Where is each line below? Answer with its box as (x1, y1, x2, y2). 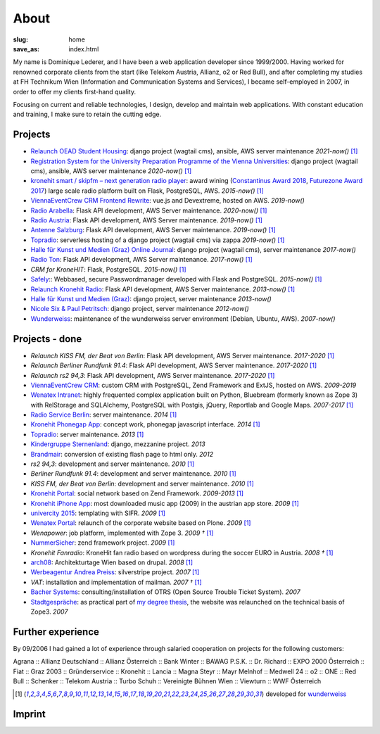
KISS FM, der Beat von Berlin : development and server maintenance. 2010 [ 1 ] (30, 479, 255, 488)
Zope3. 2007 (30, 607, 68, 616)
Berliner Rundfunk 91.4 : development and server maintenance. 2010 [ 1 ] (30, 469, 237, 478)
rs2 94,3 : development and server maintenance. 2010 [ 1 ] (30, 460, 195, 468)
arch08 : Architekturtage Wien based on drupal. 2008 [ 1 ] (30, 558, 194, 567)
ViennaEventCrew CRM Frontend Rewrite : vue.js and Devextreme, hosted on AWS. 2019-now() (30, 196, 305, 205)
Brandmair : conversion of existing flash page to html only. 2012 (30, 450, 214, 458)
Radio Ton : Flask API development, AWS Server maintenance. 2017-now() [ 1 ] (30, 255, 253, 264)
